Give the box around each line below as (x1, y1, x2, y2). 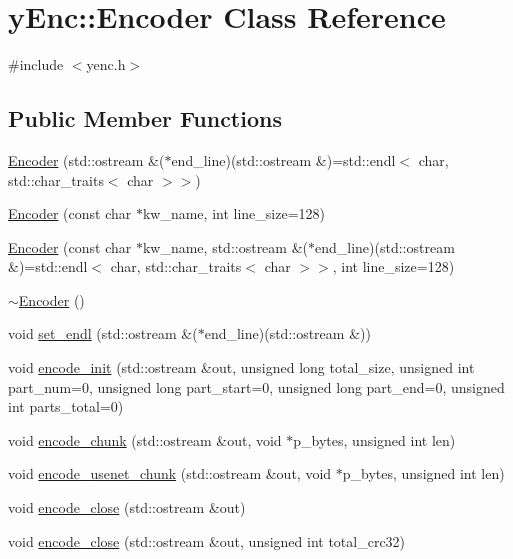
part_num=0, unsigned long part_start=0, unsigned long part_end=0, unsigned (8, 376, 505, 397)
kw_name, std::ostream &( (142, 236, 308, 257)
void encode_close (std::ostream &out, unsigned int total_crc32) (8, 530, 406, 551)
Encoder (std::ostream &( (8, 149, 165, 170)
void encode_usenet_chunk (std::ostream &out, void (8, 463, 332, 484)
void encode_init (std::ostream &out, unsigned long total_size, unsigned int (8, 357, 475, 378)
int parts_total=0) (8, 396, 124, 417)
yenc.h (86, 54, 126, 75)
